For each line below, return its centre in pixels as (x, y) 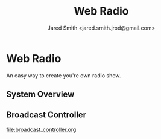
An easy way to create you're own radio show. (64, 75)
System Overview (40, 95)
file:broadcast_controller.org (41, 129)
